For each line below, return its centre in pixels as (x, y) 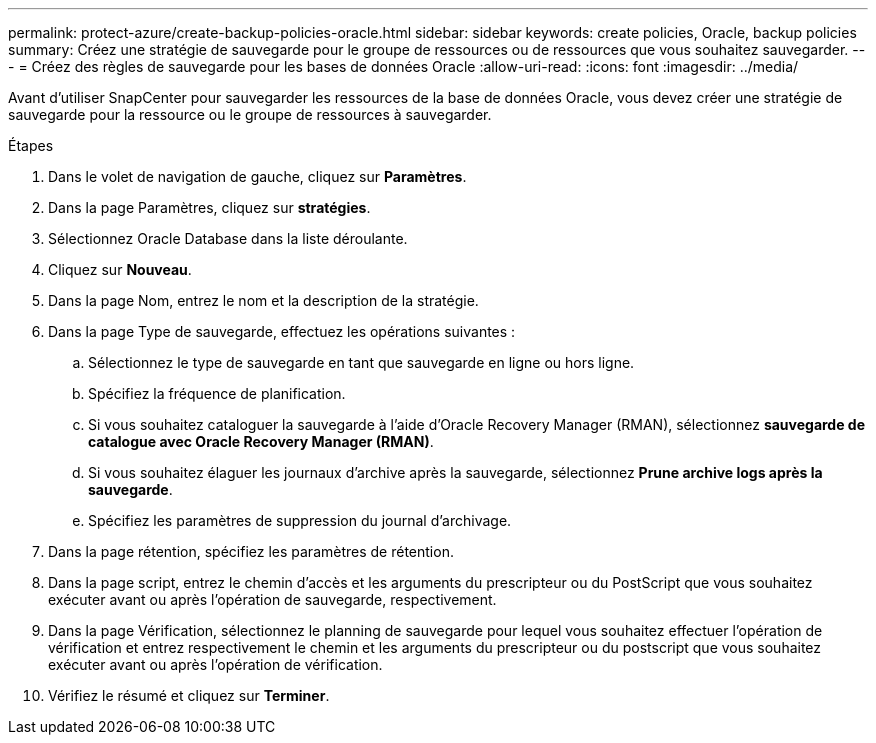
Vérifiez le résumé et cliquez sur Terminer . (189, 695)
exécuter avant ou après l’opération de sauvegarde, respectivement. (272, 599)
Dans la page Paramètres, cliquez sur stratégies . (209, 207)
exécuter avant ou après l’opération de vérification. (215, 664)
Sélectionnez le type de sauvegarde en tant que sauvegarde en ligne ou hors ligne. (361, 362)
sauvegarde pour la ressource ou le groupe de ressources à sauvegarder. (250, 114)
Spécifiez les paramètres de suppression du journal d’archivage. (300, 520)
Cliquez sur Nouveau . (120, 269)
